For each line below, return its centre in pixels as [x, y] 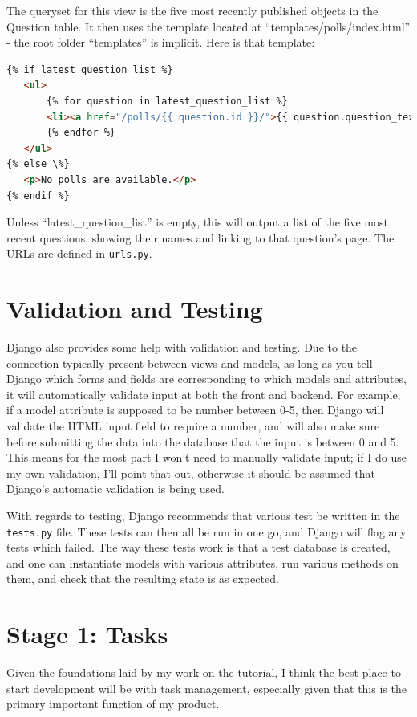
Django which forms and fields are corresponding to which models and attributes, [206, 379]
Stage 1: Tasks [87, 634]
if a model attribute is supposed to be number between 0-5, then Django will [195, 410]
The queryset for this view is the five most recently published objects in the [192, 10]
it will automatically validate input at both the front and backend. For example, [204, 394]
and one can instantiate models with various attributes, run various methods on [202, 562]
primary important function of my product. [113, 704]
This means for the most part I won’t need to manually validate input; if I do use [206, 457]
